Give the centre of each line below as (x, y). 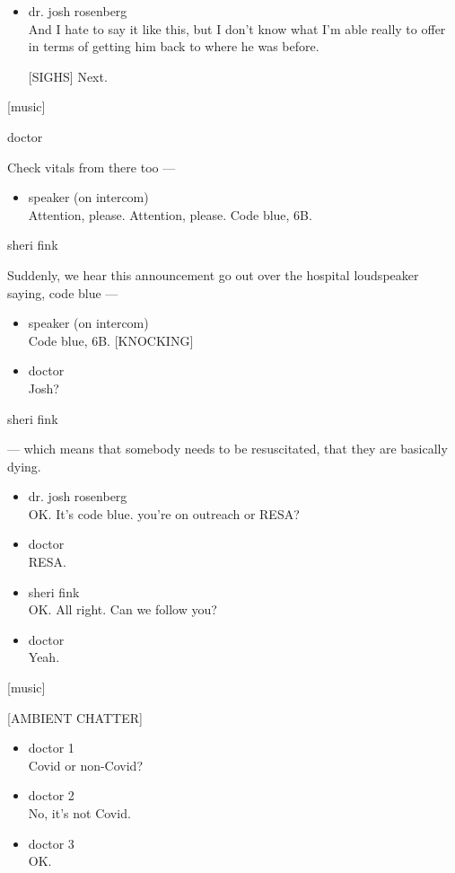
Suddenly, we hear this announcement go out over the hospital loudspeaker (213, 274)
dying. (24, 466)
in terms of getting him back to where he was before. (174, 46)
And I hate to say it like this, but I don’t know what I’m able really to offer (237, 28)
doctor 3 (51, 843)
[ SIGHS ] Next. (68, 76)
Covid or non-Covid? (86, 765)
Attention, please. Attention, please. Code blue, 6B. (170, 214)
